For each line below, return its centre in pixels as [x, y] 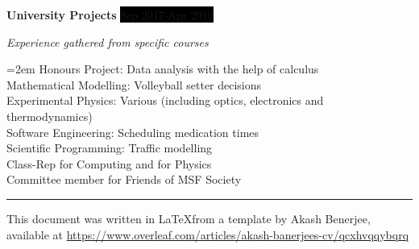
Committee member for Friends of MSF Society [124, 179]
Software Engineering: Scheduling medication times [133, 132]
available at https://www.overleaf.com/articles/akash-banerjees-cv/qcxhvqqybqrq [208, 234]
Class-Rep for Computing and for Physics [109, 163]
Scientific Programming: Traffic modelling [110, 148]
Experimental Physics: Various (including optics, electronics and [165, 100]
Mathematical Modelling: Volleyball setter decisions [134, 84]
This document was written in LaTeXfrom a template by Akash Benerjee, [189, 218]
